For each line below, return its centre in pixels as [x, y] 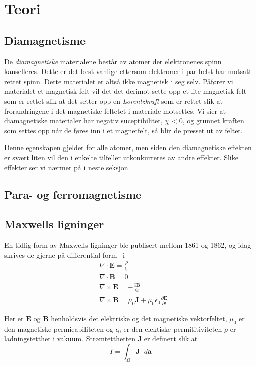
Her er [14, 318]
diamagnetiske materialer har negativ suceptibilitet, [83, 121]
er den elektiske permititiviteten [173, 328]
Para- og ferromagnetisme [73, 194]
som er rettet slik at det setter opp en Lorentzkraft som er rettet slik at [113, 100]
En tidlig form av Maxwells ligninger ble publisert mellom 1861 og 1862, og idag [128, 245]
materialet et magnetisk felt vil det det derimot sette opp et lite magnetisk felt [125, 91]
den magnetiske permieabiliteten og [59, 328]
